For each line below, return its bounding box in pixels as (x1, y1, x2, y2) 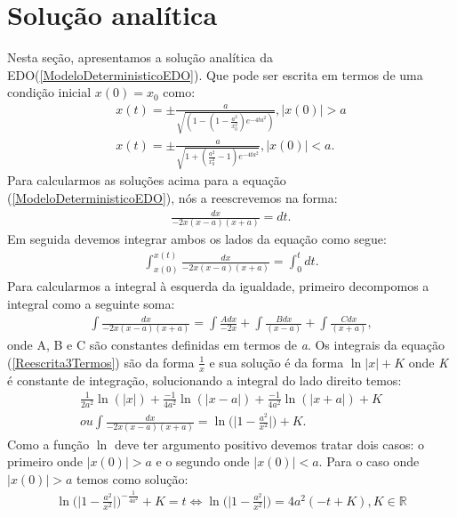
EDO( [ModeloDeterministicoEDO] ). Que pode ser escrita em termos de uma (7, 65, 423, 84)
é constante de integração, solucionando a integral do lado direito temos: (7, 370, 402, 389)
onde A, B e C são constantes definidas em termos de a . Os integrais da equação (7, 335, 445, 354)
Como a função (7, 434, 90, 453)
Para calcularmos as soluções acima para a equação (7, 171, 286, 190)
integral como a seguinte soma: (7, 294, 175, 312)
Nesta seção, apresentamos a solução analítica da (7, 48, 274, 67)
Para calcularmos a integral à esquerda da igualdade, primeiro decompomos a (7, 277, 429, 295)
